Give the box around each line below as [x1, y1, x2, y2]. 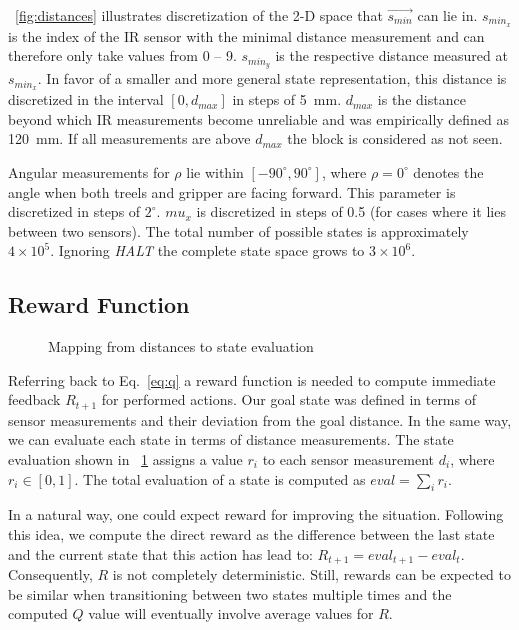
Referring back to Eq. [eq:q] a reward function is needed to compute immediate [8, 369, 496, 390]
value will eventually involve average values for [88, 603, 374, 624]
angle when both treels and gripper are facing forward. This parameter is [8, 181, 456, 202]
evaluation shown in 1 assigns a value [8, 448, 243, 469]
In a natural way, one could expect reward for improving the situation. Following [8, 504, 504, 525]
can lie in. [417, 5, 478, 25]
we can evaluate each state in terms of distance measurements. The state [8, 429, 454, 450]
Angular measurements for [8, 161, 170, 182]
